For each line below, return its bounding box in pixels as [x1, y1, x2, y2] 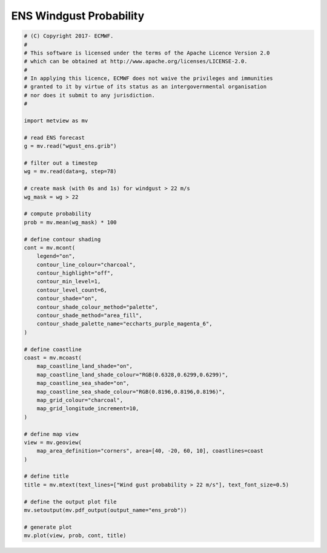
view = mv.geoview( [24, 439, 82, 446]
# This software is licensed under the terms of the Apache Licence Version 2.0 [24, 49, 270, 56]
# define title [24, 473, 69, 480]
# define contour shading [24, 236, 101, 243]
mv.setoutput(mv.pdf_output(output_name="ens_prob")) [24, 507, 187, 514]
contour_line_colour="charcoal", [36, 261, 136, 268]
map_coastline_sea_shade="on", [36, 380, 130, 387]
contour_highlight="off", [36, 270, 114, 276]
